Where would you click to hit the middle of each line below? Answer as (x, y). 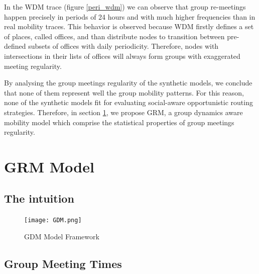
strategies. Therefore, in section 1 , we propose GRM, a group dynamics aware (123, 112)
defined (15, 46)
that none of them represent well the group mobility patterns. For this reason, (124, 92)
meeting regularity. (33, 66)
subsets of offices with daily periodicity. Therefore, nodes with (123, 46)
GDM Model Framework (62, 236)
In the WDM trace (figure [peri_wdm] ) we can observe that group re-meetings (125, 7)
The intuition (39, 198)
